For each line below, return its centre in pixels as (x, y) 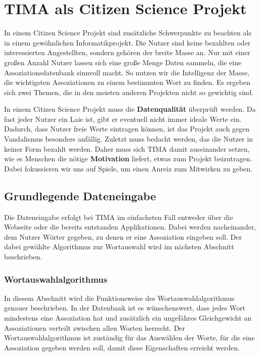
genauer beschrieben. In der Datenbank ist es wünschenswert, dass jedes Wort (125, 308)
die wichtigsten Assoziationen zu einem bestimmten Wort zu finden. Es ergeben (127, 82)
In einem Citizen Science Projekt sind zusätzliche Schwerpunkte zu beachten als (128, 33)
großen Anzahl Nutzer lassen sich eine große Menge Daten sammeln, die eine (123, 62)
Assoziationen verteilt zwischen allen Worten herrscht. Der (95, 327)
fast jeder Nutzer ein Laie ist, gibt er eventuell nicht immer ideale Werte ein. (123, 119)
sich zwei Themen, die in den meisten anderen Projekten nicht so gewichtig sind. (129, 92)
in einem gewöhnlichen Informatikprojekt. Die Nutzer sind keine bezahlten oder (127, 42)
